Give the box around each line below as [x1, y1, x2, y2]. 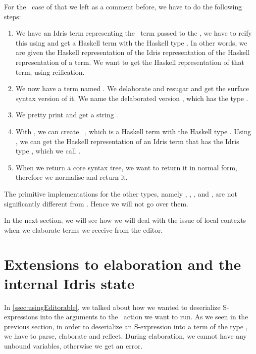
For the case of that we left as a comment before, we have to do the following [4, 1, 242, 11]
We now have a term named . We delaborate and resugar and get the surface [15, 83, 249, 94]
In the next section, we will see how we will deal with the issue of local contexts [4, 215, 246, 225]
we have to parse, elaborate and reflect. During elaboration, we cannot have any [4, 331, 247, 341]
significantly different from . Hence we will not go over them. [4, 198, 188, 208]
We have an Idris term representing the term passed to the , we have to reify [15, 28, 252, 38]
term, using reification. [15, 66, 85, 77]
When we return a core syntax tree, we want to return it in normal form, [15, 162, 237, 172]
